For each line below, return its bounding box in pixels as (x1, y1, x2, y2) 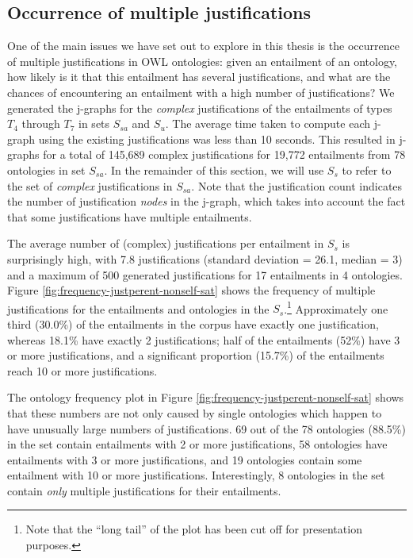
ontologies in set (7, 161, 86, 178)
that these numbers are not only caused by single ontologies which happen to (7, 404, 382, 421)
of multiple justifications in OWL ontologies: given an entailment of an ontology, (7, 52, 398, 69)
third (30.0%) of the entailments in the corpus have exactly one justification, (7, 315, 379, 332)
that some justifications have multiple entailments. (7, 208, 252, 225)
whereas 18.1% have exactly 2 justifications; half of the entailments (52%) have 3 (7, 331, 400, 348)
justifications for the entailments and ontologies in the (7, 300, 270, 317)
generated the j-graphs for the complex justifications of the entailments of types (7, 99, 392, 116)
